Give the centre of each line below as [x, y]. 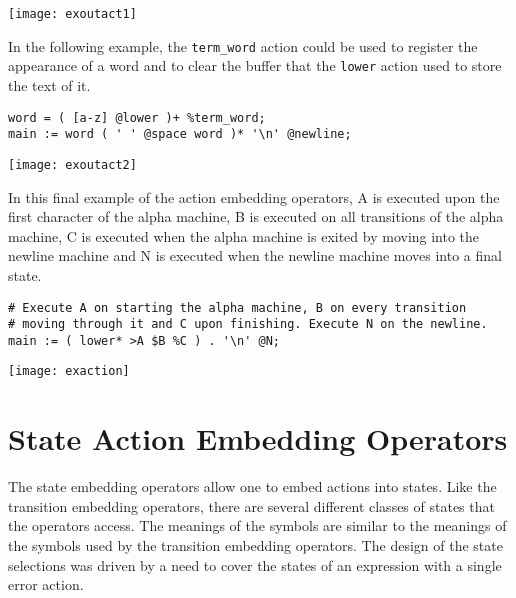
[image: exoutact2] [72, 164]
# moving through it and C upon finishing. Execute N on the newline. [248, 324]
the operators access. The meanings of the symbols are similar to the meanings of [257, 525]
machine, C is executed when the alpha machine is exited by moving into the [244, 235]
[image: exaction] [69, 371]
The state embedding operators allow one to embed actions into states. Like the [252, 486]
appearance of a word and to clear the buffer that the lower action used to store [255, 65]
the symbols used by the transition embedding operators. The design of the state [255, 545]
